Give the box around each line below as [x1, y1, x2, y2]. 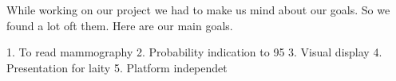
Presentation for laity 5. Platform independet [6, 59, 228, 75]
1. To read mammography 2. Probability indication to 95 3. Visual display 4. [6, 44, 382, 60]
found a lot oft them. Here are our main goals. [6, 17, 233, 33]
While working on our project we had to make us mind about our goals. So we [6, 2, 390, 17]
